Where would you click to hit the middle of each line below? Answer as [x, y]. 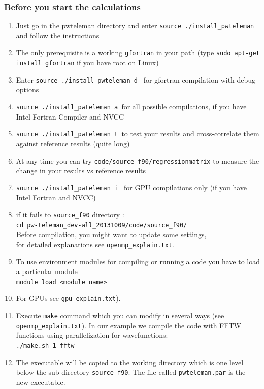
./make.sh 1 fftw [45, 346]
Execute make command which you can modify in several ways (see [120, 315]
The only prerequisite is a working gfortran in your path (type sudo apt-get [138, 52]
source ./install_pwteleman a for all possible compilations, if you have [131, 107]
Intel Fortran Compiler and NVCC [70, 116]
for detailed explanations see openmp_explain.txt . [95, 244]
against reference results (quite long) [73, 143]
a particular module [47, 271]
